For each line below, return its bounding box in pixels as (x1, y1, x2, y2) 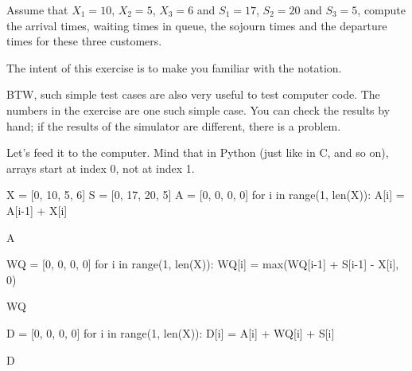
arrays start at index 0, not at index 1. (6, 159, 195, 176)
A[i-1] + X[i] (6, 201, 68, 218)
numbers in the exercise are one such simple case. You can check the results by (6, 101, 391, 118)
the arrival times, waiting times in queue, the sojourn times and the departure (6, 17, 387, 33)
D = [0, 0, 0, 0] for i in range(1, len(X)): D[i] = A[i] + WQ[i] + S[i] (6, 324, 335, 341)
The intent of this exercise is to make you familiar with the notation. (6, 59, 342, 76)
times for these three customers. (6, 33, 162, 49)
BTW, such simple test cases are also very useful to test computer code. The (6, 86, 380, 103)
